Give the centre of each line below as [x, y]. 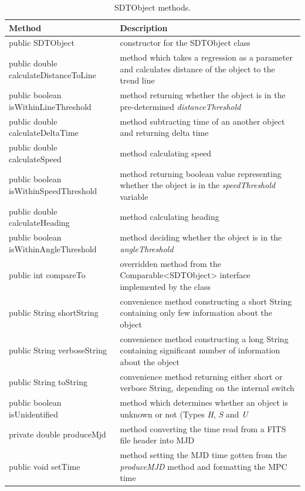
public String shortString [54, 313]
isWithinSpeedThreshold [53, 191]
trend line [137, 80]
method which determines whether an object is [204, 403]
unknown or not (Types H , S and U [184, 414]
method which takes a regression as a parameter [206, 57]
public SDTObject [42, 43]
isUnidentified [34, 414]
